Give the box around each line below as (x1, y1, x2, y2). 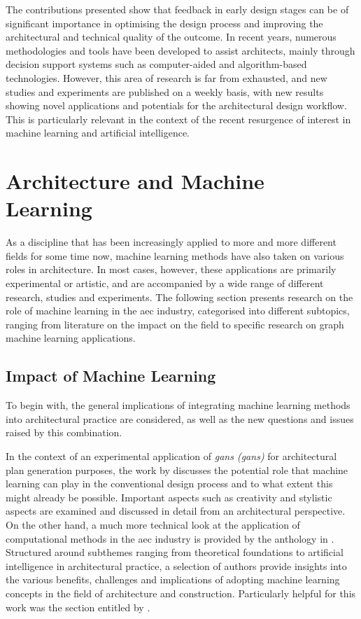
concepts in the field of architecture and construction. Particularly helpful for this (6, 585, 356, 600)
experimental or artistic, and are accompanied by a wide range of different (6, 276, 324, 291)
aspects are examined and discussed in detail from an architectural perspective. (6, 503, 346, 518)
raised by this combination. (6, 425, 122, 440)
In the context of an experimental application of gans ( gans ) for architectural (6, 448, 337, 463)
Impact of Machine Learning (6, 365, 216, 387)
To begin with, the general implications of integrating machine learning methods (6, 398, 351, 412)
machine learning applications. (6, 331, 136, 345)
